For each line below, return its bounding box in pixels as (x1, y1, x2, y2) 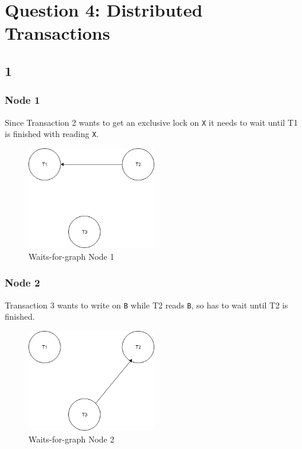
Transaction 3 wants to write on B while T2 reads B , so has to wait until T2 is (5, 298, 288, 311)
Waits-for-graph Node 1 (28, 250, 115, 262)
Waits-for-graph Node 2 (28, 432, 115, 445)
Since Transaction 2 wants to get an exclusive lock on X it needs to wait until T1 (5, 116, 298, 128)
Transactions (5, 21, 110, 45)
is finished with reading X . (5, 128, 99, 140)
